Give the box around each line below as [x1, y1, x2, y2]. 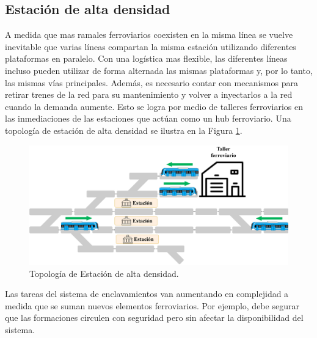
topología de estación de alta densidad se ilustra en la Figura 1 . [5, 123, 242, 136]
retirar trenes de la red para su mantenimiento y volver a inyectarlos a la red [5, 88, 293, 101]
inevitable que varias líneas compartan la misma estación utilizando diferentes [5, 40, 296, 53]
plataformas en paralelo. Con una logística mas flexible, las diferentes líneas [5, 52, 288, 65]
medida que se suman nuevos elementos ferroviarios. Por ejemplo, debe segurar [5, 299, 299, 312]
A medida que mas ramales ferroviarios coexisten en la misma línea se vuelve [5, 28, 293, 41]
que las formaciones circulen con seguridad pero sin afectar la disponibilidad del [5, 311, 304, 324]
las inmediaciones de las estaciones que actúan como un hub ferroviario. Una [5, 112, 291, 125]
